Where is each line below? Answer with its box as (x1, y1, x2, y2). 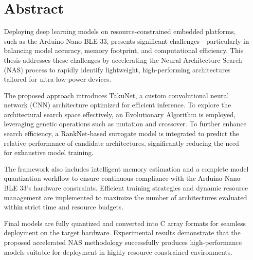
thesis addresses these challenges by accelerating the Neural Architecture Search (4, 54, 242, 65)
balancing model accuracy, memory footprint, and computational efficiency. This (4, 45, 244, 55)
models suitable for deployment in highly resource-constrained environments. (4, 246, 233, 257)
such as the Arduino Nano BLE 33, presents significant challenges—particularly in (4, 35, 249, 46)
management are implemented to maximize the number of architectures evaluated (4, 192, 247, 202)
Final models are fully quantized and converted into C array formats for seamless (4, 218, 246, 228)
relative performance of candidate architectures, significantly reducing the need (4, 138, 239, 148)
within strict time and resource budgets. (4, 202, 124, 212)
